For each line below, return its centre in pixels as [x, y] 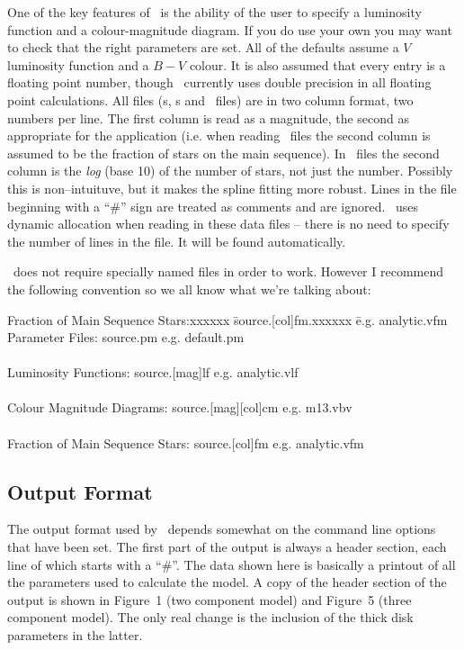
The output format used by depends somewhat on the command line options [222, 529]
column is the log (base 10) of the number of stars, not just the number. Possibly [230, 171]
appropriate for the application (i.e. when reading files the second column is [219, 135]
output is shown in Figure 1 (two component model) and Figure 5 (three [210, 599]
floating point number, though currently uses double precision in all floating [219, 82]
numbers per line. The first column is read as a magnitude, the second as [209, 117]
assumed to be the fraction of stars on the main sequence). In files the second [223, 153]
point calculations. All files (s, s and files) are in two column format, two [210, 99]
